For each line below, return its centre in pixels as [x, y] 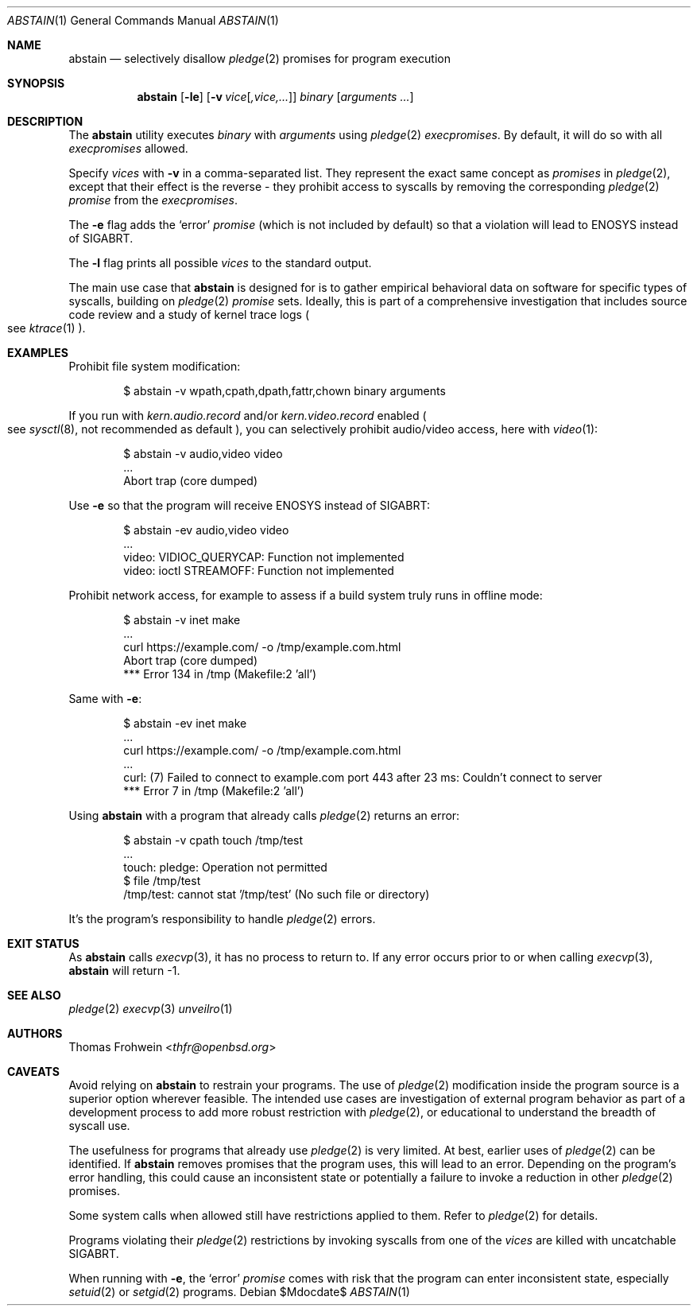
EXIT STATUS [43, 943]
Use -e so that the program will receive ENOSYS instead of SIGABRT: [249, 505]
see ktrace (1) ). [46, 328]
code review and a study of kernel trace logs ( [189, 314]
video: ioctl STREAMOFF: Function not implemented [259, 571]
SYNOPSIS [36, 83]
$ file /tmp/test [162, 881]
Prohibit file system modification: [155, 366]
